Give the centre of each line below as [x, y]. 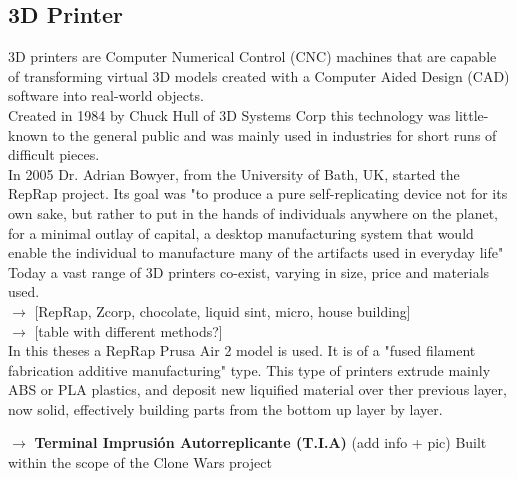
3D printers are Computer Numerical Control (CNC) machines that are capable [252, 56]
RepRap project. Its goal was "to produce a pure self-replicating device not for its [258, 193]
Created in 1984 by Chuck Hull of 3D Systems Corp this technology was [229, 114]
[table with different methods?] [128, 330]
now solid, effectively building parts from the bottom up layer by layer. [225, 408]
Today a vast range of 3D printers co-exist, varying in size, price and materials [249, 271]
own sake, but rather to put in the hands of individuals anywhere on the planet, [253, 212]
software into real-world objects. [106, 95]
